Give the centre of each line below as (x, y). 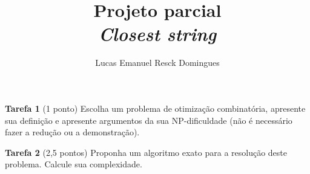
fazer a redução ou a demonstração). (72, 132)
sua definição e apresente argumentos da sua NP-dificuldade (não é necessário (149, 120)
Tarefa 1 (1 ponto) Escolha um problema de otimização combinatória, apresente (155, 108)
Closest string (157, 34)
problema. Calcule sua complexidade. (74, 164)
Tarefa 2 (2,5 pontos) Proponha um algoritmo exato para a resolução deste (146, 152)
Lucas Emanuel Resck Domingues (157, 63)
